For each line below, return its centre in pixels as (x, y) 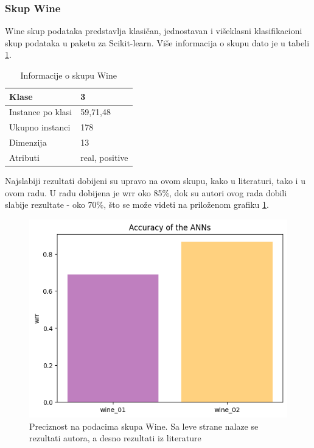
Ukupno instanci (40, 127)
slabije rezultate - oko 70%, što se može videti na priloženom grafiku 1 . (137, 204)
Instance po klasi (41, 112)
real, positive (104, 157)
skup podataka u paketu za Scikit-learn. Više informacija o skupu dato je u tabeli (157, 42)
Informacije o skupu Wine (68, 75)
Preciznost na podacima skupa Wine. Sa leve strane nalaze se (144, 426)
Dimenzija (28, 142)
